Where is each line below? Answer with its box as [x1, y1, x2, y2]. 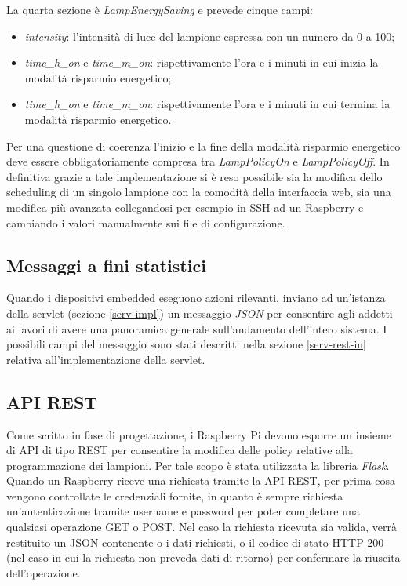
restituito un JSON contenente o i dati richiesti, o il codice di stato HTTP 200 [6, 533, 384, 550]
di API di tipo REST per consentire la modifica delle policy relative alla [6, 442, 353, 458]
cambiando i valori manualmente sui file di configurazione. [6, 214, 285, 231]
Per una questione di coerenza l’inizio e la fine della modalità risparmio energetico [6, 137, 401, 154]
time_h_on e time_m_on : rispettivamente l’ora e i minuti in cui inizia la [24, 54, 379, 71]
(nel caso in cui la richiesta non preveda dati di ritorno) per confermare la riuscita [6, 549, 401, 566]
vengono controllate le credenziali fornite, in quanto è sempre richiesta [6, 487, 343, 504]
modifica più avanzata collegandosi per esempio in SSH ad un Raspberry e [6, 198, 364, 215]
